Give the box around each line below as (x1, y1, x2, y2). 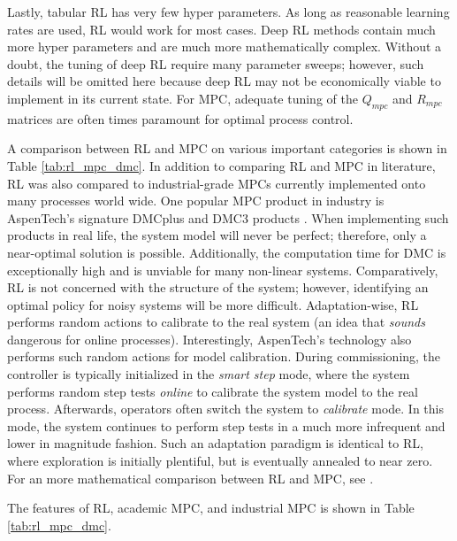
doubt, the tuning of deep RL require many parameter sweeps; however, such (7, 54, 424, 73)
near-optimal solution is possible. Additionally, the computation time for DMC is (7, 243, 446, 261)
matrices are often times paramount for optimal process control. (7, 109, 354, 128)
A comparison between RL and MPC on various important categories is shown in (7, 139, 447, 158)
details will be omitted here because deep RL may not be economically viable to (7, 72, 441, 90)
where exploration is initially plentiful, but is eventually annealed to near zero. (7, 452, 433, 470)
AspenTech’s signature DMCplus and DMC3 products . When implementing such (7, 208, 449, 227)
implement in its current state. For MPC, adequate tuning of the (7, 89, 358, 107)
